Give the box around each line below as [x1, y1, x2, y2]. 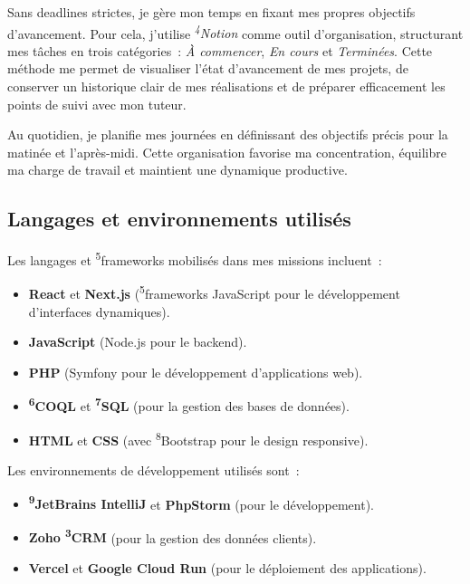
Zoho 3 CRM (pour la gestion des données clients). [28, 525, 317, 547]
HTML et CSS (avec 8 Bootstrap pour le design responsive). [28, 427, 369, 449]
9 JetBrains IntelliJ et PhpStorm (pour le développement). [28, 492, 374, 513]
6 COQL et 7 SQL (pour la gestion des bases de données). [28, 394, 350, 416]
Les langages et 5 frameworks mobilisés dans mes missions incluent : [7, 248, 382, 269]
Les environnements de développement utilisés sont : [7, 460, 300, 479]
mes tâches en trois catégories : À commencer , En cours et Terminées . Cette [7, 41, 433, 60]
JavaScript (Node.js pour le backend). [28, 332, 247, 351]
